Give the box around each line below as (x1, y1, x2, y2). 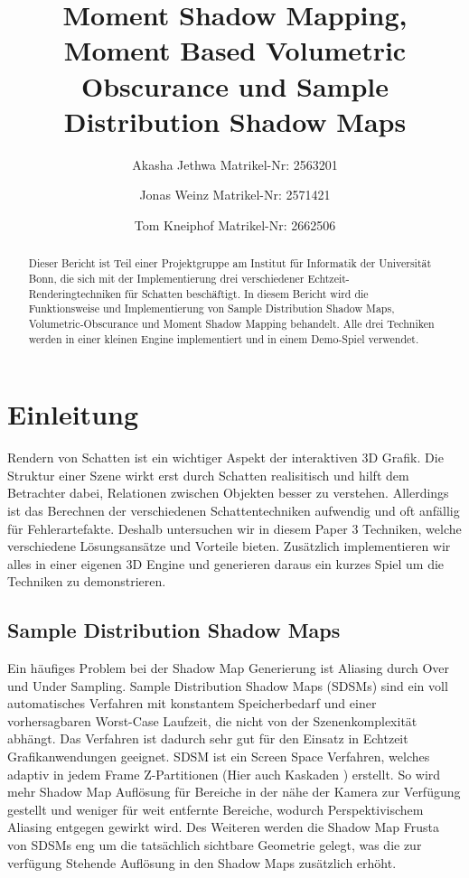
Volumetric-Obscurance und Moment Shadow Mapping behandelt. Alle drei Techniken (28, 315, 435, 331)
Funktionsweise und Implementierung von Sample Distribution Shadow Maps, (28, 301, 395, 316)
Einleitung (7, 396, 139, 433)
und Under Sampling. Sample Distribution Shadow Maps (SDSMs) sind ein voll (7, 676, 448, 695)
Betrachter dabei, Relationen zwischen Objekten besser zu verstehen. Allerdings (7, 483, 449, 502)
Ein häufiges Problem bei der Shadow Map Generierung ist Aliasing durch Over (7, 658, 450, 677)
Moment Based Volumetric (63, 32, 407, 69)
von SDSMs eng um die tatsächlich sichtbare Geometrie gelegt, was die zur (7, 836, 422, 855)
